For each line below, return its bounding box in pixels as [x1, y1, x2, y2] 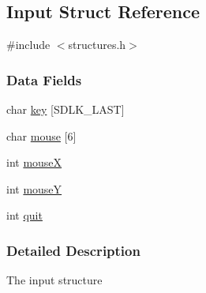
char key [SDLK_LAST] [6, 101, 125, 118]
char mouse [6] [6, 127, 77, 144]
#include [6, 36, 51, 53]
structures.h [68, 36, 126, 53]
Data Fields [6, 69, 82, 89]
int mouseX [6, 154, 62, 171]
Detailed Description [6, 240, 140, 260]
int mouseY [6, 180, 62, 197]
